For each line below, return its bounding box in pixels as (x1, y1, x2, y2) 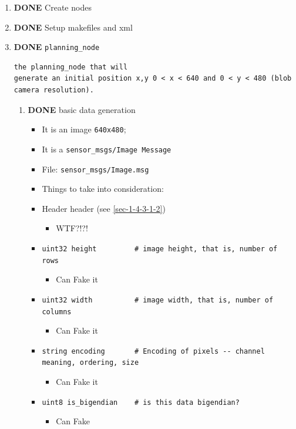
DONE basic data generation (28, 103, 136, 115)
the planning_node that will (14, 62, 128, 71)
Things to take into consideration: (42, 182, 164, 195)
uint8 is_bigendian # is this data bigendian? (42, 398, 240, 407)
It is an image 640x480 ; (42, 123, 126, 135)
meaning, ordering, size (42, 358, 139, 367)
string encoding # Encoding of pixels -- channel (42, 347, 265, 355)
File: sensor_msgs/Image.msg (42, 162, 149, 175)
